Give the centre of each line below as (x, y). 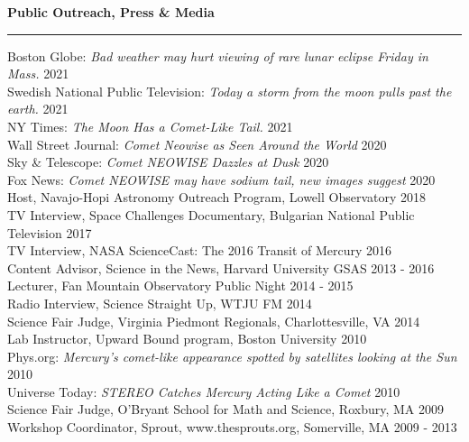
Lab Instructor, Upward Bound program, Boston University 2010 (187, 339)
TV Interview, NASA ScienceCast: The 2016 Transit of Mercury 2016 (200, 250)
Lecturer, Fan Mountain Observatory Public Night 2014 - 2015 (180, 285)
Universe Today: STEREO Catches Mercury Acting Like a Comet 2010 (204, 391)
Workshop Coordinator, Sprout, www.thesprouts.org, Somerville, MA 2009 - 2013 (232, 427)
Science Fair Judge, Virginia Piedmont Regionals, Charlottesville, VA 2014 (214, 321)
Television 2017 (50, 232)
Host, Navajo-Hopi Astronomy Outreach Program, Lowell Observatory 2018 (217, 197)
